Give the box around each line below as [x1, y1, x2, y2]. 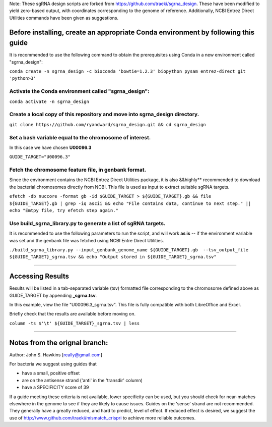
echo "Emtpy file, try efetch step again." [9, 207, 118, 213]
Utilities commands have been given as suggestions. [9, 15, 118, 21]
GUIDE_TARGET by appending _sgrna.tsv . [9, 292, 97, 298]
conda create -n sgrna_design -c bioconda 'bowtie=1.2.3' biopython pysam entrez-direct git [9, 69, 246, 74]
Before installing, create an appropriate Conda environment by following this [9, 28, 254, 36]
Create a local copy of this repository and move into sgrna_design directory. [9, 111, 199, 118]
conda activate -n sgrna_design [9, 98, 89, 104]
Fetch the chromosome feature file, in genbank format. [9, 167, 146, 174]
